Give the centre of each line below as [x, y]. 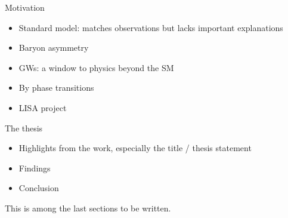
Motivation [25, 7]
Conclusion [39, 188]
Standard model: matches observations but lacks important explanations [151, 27]
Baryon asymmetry [54, 47]
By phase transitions [56, 87]
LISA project [43, 107]
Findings [35, 168]
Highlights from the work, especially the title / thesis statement [135, 148]
